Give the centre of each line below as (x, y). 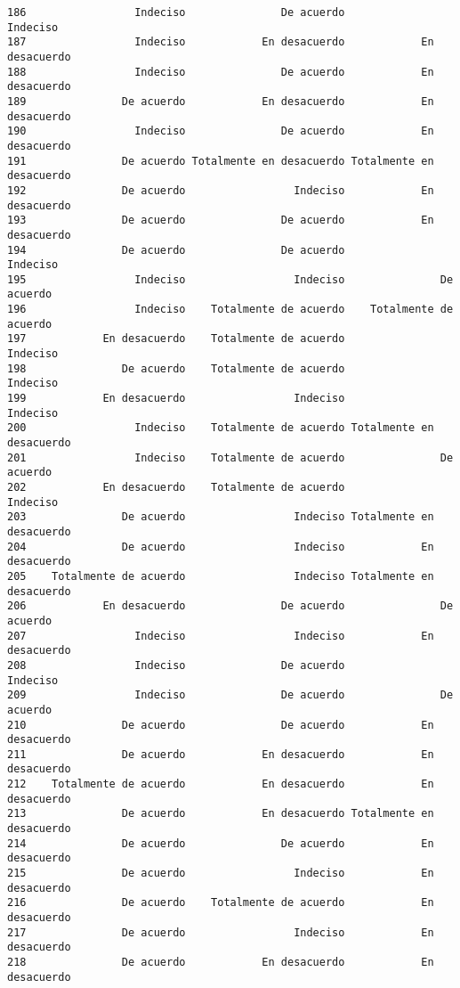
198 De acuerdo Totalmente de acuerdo (176, 368)
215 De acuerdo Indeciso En (221, 874)
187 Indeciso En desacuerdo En (221, 42)
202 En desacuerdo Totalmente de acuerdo (176, 487)
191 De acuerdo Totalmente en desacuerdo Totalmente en (221, 161)
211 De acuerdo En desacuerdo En (221, 754)
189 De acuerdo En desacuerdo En (221, 101)
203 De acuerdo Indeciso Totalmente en (221, 517)
